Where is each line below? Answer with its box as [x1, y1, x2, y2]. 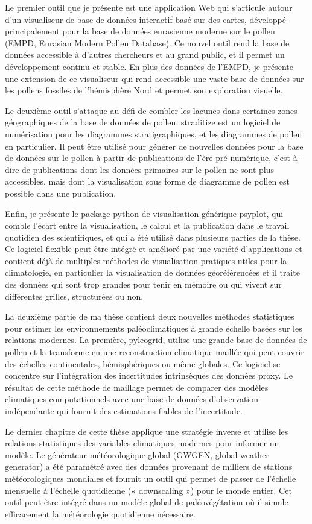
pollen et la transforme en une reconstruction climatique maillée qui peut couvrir [5, 346, 304, 358]
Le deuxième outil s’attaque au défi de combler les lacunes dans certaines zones [5, 104, 298, 116]
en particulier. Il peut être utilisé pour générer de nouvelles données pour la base [5, 139, 304, 152]
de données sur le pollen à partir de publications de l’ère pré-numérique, [5, 151, 272, 164]
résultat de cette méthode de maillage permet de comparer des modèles [5, 380, 269, 393]
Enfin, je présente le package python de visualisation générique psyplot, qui [5, 207, 284, 219]
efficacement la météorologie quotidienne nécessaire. [5, 507, 196, 520]
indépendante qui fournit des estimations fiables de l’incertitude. [5, 405, 243, 417]
